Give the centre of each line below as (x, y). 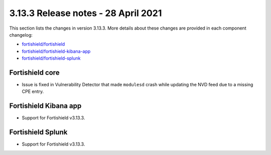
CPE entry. (33, 92)
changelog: (21, 35)
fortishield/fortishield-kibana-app (56, 51)
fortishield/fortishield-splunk (51, 58)
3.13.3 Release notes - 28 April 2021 (86, 13)
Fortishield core (34, 72)
